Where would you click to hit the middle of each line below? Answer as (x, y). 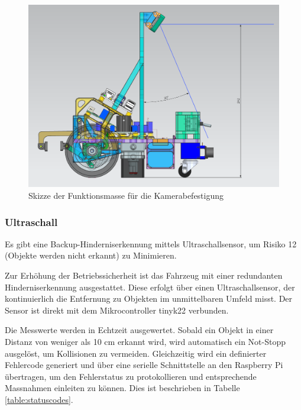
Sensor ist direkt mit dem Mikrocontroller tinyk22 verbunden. (117, 310)
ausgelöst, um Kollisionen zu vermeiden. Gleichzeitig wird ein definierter (136, 353)
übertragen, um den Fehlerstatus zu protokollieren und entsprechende (131, 376)
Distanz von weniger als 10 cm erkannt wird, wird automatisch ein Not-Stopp (145, 342)
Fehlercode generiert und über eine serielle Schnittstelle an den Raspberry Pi (144, 365)
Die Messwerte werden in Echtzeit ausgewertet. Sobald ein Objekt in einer (139, 330)
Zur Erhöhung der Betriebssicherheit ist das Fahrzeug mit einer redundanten (144, 275)
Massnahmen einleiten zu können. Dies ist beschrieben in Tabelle (122, 388)
